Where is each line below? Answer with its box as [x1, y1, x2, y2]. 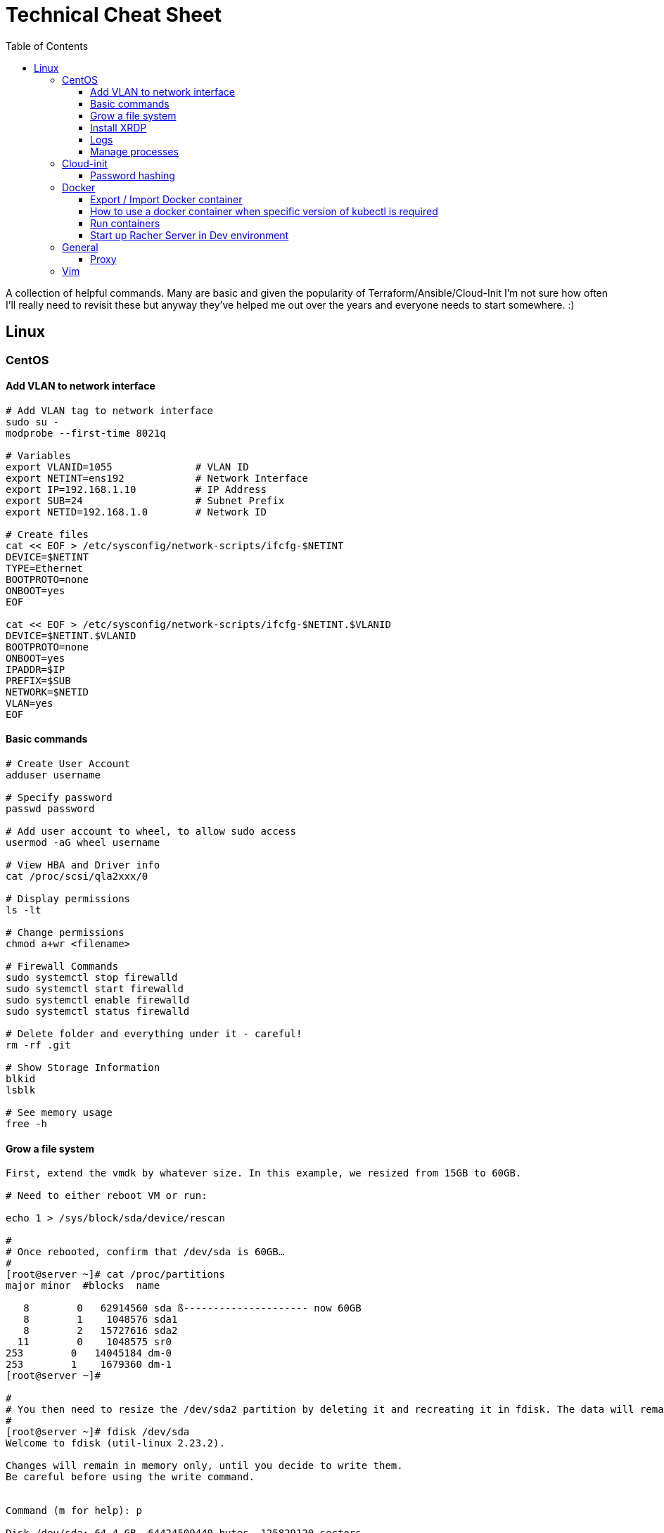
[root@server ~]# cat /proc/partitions [6, 1269, 225, 1281]
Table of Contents [6, 39, 89, 52]
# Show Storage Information [6, 1062, 160, 1074]
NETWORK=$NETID [6, 686, 89, 698]
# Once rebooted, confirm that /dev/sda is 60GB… [6, 1246, 285, 1258]
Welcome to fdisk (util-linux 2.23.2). [6, 1437, 225, 1449]
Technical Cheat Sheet [6, 3, 222, 27]
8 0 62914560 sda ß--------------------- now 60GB [23, 1302, 362, 1314]
